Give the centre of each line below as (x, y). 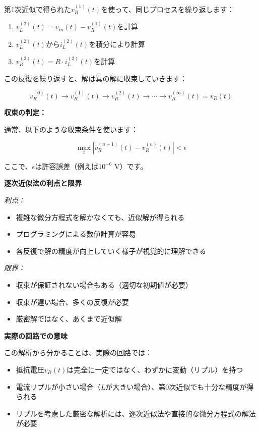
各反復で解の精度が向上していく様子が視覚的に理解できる (111, 251)
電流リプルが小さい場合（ (58, 386)
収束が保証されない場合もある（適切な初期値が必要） (104, 285)
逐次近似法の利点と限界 (43, 183)
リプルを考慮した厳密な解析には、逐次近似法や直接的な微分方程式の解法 (136, 413)
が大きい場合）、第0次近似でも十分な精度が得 (180, 386)
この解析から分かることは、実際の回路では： (78, 353)
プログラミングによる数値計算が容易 (76, 234)
